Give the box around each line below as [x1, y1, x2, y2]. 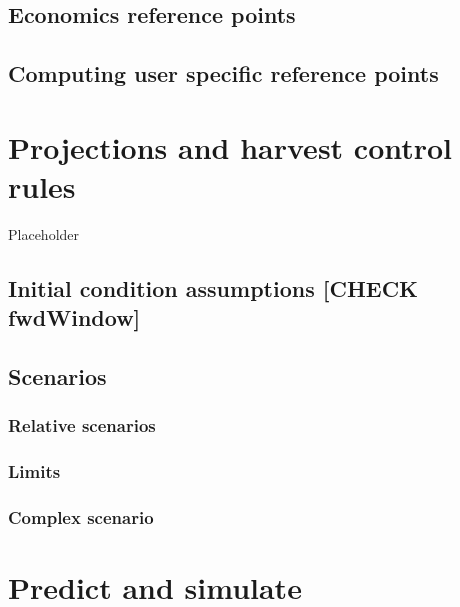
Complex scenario [8, 505, 154, 530]
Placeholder [8, 223, 80, 244]
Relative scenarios [8, 413, 156, 438]
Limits [8, 459, 61, 484]
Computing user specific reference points [8, 58, 439, 89]
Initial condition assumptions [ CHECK [8, 272, 419, 303]
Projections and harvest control [8, 126, 453, 167]
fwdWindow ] [8, 302, 141, 333]
